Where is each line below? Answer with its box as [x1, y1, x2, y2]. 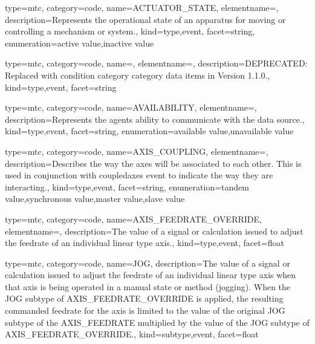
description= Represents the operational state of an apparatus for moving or [5, 13, 286, 25]
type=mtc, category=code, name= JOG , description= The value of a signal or [5, 256, 290, 269]
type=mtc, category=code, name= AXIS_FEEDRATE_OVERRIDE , [5, 212, 262, 225]
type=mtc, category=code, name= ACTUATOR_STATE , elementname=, [5, 1, 279, 13]
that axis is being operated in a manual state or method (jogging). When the [5, 280, 291, 293]
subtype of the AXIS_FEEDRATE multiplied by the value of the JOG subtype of [5, 316, 310, 328]
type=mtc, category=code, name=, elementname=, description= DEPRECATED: [5, 57, 308, 70]
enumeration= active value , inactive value [5, 36, 154, 49]
